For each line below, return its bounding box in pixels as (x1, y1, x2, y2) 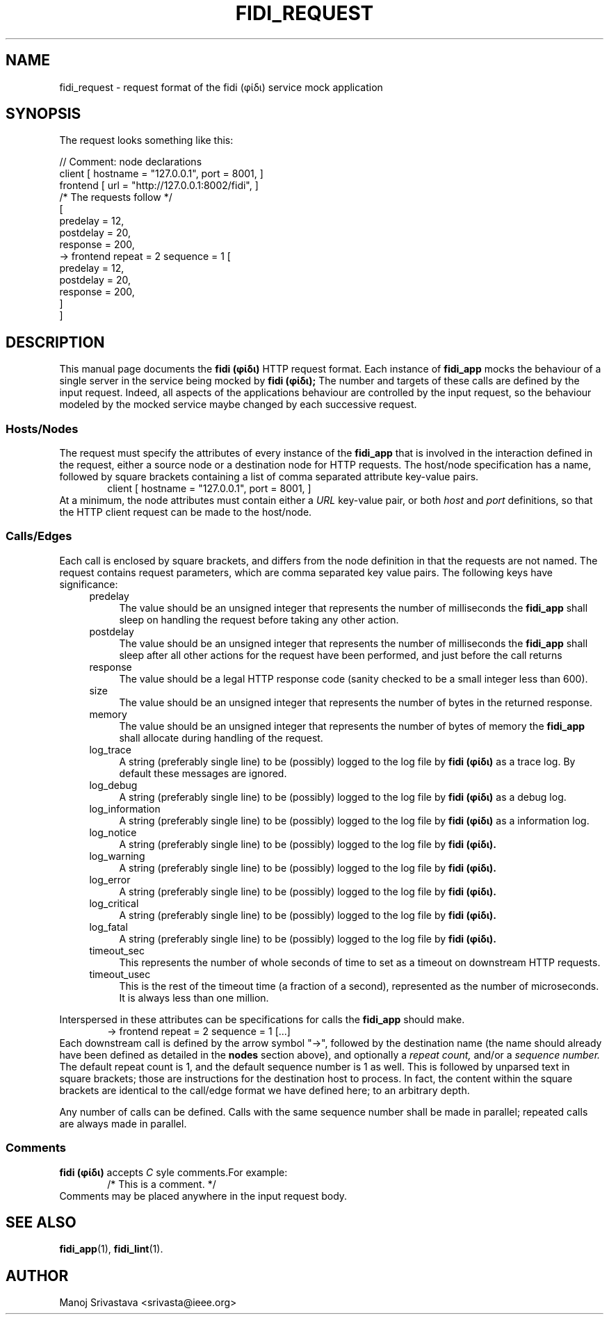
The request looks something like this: (59, 134, 234, 147)
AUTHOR (6, 1266, 69, 1285)
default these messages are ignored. (119, 767, 287, 779)
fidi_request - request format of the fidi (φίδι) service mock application (59, 81, 383, 93)
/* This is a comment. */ (107, 1178, 216, 1190)
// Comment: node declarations (59, 156, 202, 168)
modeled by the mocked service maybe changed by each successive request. (59, 398, 417, 411)
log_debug (89, 779, 138, 791)
